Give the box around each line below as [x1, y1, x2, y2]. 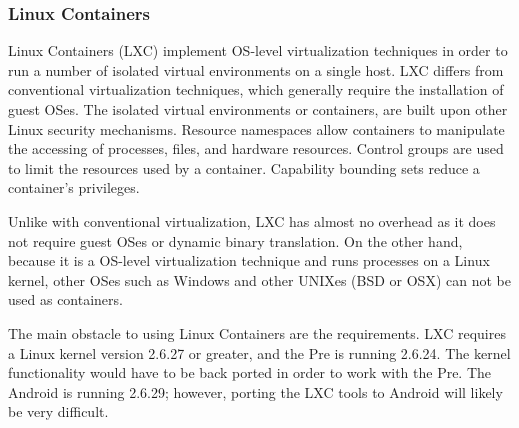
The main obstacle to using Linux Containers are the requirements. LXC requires [8, 322, 506, 343]
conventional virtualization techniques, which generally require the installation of [8, 79, 504, 100]
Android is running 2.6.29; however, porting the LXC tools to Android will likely [8, 381, 503, 402]
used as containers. [8, 289, 123, 310]
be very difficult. [8, 401, 109, 422]
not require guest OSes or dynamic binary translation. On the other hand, [8, 230, 463, 251]
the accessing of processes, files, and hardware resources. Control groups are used [8, 138, 504, 159]
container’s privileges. [8, 177, 140, 198]
